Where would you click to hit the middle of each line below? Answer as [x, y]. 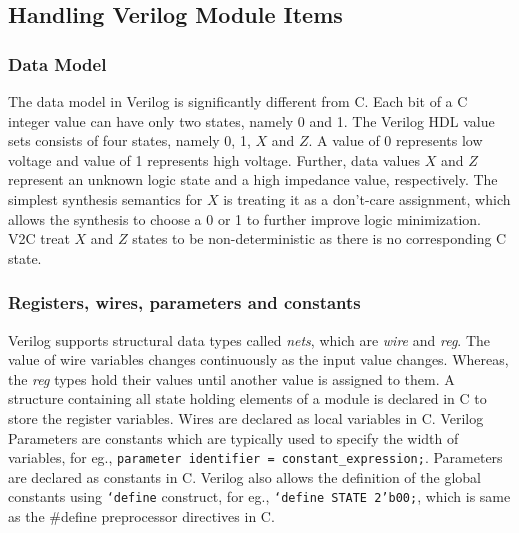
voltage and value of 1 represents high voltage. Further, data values [214, 159]
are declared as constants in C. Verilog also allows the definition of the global [244, 476]
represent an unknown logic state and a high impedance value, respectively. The [253, 179]
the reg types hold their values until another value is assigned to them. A [231, 378]
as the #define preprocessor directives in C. [141, 516]
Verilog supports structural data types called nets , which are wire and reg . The [249, 339]
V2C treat [39, 238]
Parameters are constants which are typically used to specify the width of [233, 437]
